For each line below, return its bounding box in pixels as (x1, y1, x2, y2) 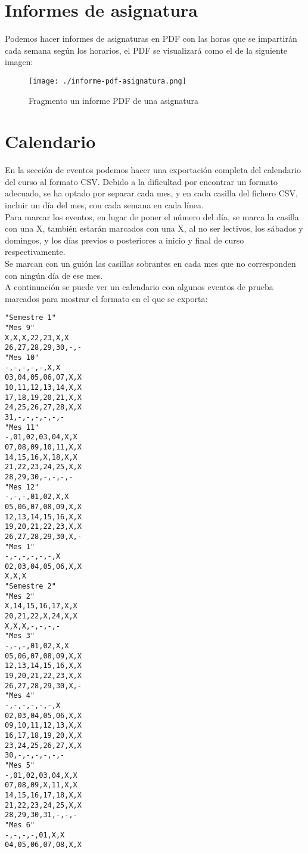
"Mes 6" (5, 820, 35, 829)
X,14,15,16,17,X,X (5, 602, 77, 611)
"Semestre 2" (5, 582, 56, 591)
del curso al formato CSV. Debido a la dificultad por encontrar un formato (5, 175, 278, 187)
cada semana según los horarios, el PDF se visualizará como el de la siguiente (5, 44, 288, 56)
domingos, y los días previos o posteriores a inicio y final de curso (5, 233, 244, 246)
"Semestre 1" (5, 313, 56, 322)
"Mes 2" (5, 592, 35, 601)
